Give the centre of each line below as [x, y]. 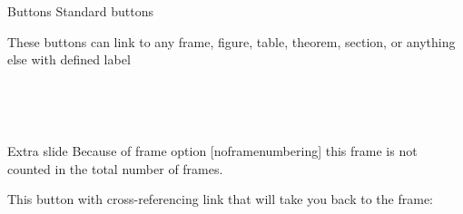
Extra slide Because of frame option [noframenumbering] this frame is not [212, 150]
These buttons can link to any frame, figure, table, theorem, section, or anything [231, 41]
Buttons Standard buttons [81, 11]
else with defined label [69, 59]
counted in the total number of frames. [115, 168]
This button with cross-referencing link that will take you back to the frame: [220, 199]
